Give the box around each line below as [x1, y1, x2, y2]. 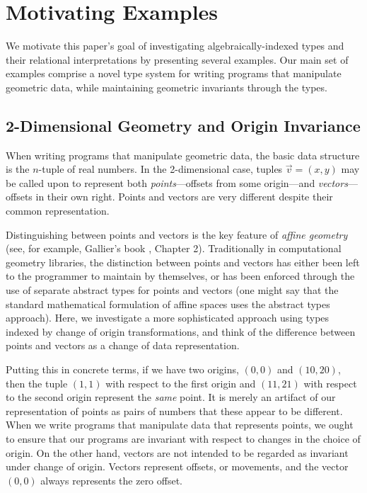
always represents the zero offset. [40, 472, 183, 487]
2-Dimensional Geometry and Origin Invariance [6, 114, 361, 136]
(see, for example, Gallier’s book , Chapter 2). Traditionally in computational [6, 241, 342, 256]
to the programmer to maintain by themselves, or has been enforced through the [6, 268, 355, 283]
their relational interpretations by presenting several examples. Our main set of [6, 52, 349, 67]
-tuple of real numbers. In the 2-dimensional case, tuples [38, 161, 283, 176]
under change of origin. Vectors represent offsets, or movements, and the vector [6, 459, 349, 474]
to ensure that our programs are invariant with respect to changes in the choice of [6, 431, 361, 446]
